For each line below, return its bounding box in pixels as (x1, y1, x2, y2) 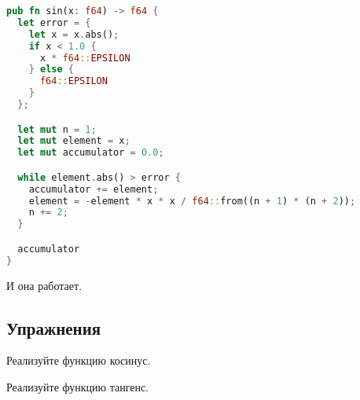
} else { (28, 64, 74, 75)
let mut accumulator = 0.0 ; (17, 147, 164, 159)
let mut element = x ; (17, 135, 130, 147)
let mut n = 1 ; (17, 123, 97, 135)
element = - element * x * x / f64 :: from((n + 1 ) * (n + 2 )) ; (28, 195, 356, 207)
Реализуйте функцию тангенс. (6, 378, 149, 394)
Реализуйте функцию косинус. (6, 352, 151, 369)
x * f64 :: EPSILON (39, 52, 130, 64)
